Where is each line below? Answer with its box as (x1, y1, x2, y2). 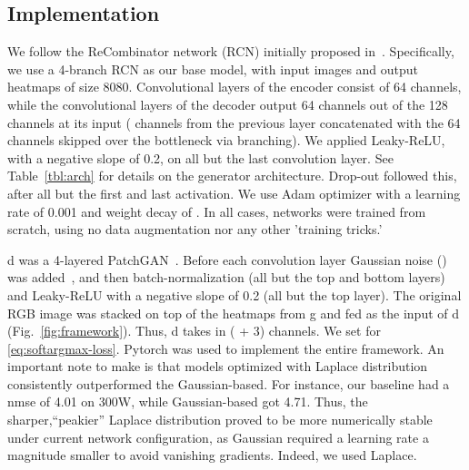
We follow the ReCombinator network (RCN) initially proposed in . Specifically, (7, 42, 454, 61)
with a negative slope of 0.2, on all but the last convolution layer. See (7, 148, 394, 167)
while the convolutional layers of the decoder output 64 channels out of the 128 (7, 94, 448, 113)
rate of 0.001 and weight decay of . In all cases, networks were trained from (7, 201, 426, 220)
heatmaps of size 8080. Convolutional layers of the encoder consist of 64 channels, (7, 77, 462, 96)
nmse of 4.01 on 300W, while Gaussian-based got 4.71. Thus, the (7, 392, 368, 411)
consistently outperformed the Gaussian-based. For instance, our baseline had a (7, 374, 450, 393)
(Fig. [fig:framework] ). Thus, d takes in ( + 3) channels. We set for (7, 321, 381, 340)
